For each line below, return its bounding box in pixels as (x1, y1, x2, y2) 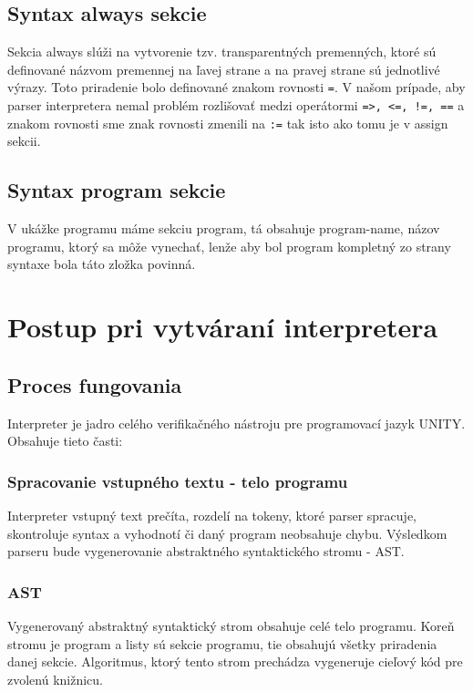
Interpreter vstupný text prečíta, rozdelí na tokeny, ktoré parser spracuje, (7, 505, 416, 524)
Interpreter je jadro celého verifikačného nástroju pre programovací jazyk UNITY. (7, 413, 466, 432)
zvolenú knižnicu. (7, 669, 104, 688)
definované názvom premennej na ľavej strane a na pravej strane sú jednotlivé (7, 59, 440, 78)
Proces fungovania (7, 370, 182, 398)
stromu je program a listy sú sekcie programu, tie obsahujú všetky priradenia (7, 634, 437, 653)
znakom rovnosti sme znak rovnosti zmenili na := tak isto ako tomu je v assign (7, 113, 448, 132)
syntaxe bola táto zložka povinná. (7, 254, 196, 274)
